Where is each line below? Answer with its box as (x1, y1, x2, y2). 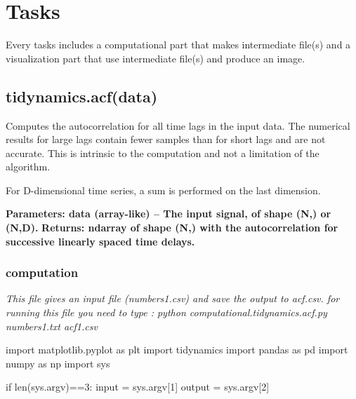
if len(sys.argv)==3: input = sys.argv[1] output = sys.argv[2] (6, 379, 270, 394)
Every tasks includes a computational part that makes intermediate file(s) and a (6, 37, 351, 52)
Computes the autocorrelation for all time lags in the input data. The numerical (6, 118, 350, 133)
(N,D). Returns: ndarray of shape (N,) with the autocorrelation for (6, 220, 338, 235)
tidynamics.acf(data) (6, 85, 158, 107)
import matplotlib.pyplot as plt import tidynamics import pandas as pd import (6, 342, 348, 357)
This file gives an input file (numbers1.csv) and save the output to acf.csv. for (6, 291, 340, 306)
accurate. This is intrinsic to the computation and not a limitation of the (6, 145, 319, 160)
